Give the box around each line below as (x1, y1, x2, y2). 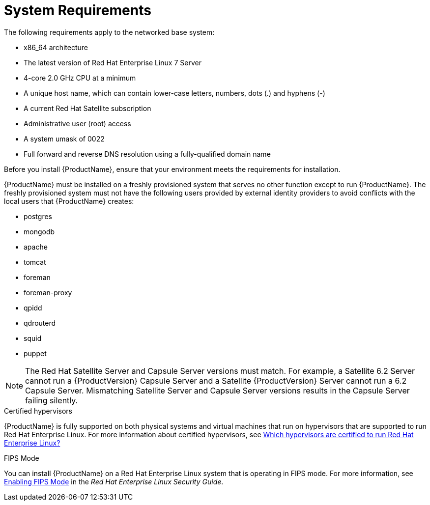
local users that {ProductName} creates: (4, 196, 134, 205)
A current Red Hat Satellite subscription (24, 104, 151, 112)
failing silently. (25, 395, 78, 405)
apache (24, 242, 48, 251)
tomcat (24, 257, 46, 266)
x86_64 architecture (24, 43, 88, 52)
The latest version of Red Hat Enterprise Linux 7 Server (24, 58, 201, 67)
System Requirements (4, 2, 151, 19)
